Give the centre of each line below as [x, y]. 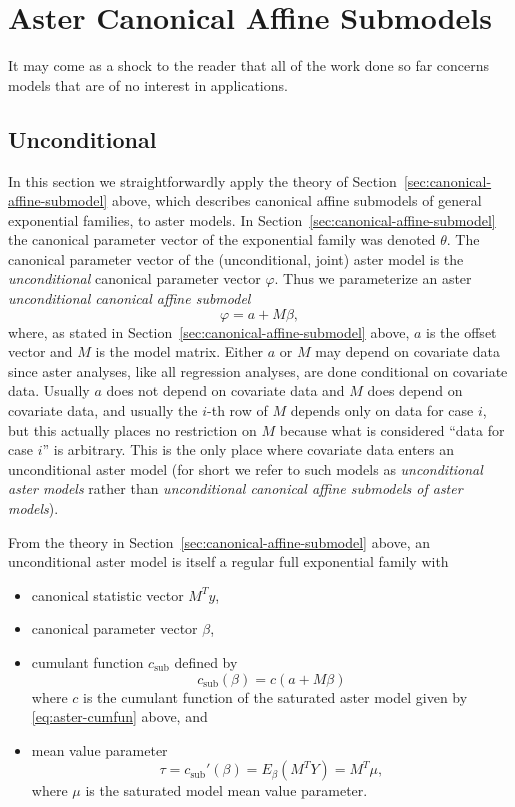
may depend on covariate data [407, 351]
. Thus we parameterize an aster [373, 278]
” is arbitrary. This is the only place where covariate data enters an [248, 449]
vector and [40, 351]
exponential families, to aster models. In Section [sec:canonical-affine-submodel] [252, 219]
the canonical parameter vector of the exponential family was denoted [222, 239]
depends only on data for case [382, 410]
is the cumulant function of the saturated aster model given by [275, 696]
